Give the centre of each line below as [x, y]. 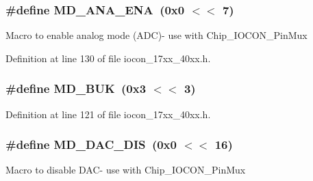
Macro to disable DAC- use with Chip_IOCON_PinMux [126, 170]
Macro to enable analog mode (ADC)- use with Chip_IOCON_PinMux [156, 35]
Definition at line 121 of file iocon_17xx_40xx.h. [108, 114]
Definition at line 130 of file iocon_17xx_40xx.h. [108, 58]
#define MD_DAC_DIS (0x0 [91, 144]
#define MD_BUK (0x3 [76, 88]
